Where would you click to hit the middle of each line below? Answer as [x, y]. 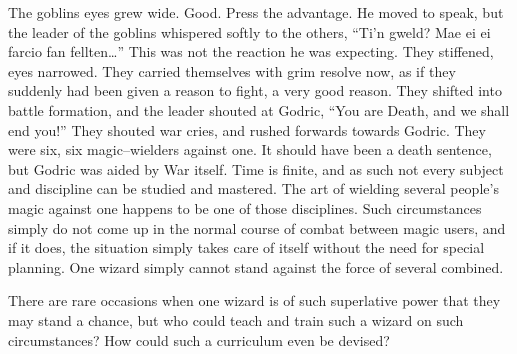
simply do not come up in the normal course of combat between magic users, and [257, 227]
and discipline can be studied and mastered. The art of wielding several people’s [253, 188]
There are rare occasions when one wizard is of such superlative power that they [254, 300]
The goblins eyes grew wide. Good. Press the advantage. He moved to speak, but [256, 12]
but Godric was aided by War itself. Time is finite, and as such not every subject [256, 168]
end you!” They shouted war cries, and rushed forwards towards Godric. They [247, 129]
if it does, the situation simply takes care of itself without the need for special [246, 247]
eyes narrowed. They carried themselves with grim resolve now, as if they [232, 70]
